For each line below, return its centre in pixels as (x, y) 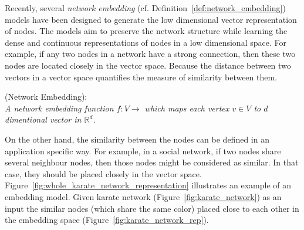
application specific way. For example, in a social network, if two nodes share (143, 150)
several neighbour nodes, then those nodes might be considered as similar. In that (152, 162)
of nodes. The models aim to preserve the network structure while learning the (146, 31)
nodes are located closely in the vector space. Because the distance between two (148, 65)
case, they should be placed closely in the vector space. (103, 173)
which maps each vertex (187, 108)
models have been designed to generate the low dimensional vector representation (151, 19)
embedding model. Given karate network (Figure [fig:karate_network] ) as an (143, 196)
